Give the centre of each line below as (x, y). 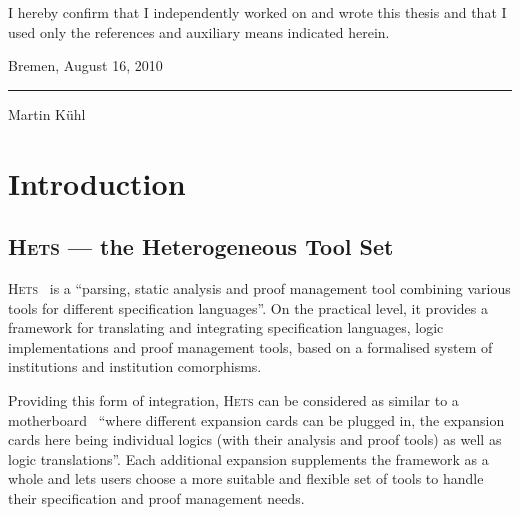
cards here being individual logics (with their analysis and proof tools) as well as (255, 439)
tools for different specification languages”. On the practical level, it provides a (248, 307)
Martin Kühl (47, 113)
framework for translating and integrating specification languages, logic (226, 327)
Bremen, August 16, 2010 (85, 65)
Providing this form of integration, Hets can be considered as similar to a (233, 399)
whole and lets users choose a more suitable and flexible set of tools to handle (246, 478)
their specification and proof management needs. (156, 497)
